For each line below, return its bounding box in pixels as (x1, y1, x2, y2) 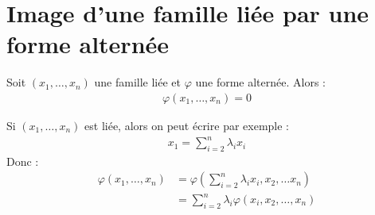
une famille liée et (94, 74, 181, 90)
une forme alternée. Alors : (195, 74, 326, 90)
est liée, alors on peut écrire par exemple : (84, 117, 289, 133)
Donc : (6, 152, 39, 169)
